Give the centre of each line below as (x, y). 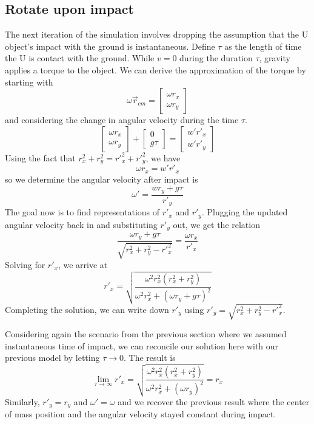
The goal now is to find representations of (82, 212)
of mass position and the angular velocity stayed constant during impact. (141, 414)
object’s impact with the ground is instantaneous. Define (110, 46)
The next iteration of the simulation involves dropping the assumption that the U (157, 34)
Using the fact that (40, 157)
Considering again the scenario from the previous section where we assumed (146, 334)
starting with (29, 82)
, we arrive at (83, 264)
